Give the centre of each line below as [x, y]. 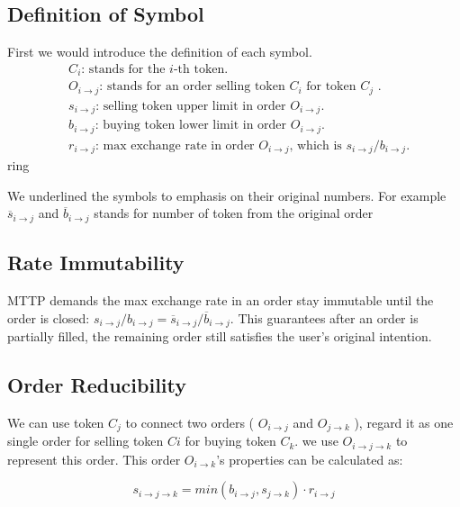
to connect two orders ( [190, 422]
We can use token [56, 422]
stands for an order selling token [196, 87]
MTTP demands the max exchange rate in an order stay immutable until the [221, 300]
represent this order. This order [94, 459]
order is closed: [49, 317]
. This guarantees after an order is [324, 317]
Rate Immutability [96, 263]
